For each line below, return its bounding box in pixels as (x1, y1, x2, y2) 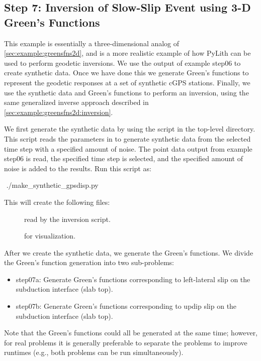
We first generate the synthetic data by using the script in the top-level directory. (4, 124, 255, 134)
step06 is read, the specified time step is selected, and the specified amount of (4, 153, 243, 164)
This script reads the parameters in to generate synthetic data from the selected (4, 133, 251, 144)
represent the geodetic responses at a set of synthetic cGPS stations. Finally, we (4, 77, 250, 87)
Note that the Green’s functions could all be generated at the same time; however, (4, 327, 258, 338)
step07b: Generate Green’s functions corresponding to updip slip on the (16, 301, 237, 311)
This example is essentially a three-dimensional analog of (4, 38, 180, 48)
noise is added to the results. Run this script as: (4, 163, 151, 173)
